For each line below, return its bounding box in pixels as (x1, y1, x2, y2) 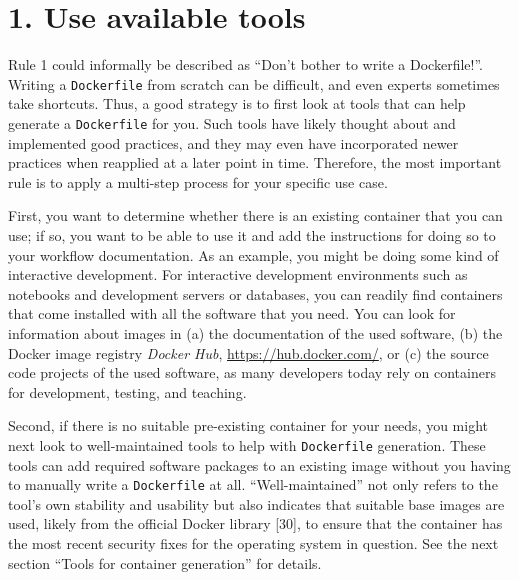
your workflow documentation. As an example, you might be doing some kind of (8, 244, 499, 265)
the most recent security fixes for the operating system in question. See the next (8, 533, 499, 554)
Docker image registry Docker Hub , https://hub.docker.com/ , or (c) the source (8, 342, 489, 363)
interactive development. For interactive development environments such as (8, 264, 468, 285)
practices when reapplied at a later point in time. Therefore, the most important (8, 152, 502, 173)
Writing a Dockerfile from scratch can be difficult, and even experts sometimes (8, 73, 500, 94)
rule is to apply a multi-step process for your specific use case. (8, 171, 388, 192)
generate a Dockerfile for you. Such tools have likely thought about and (8, 112, 456, 133)
